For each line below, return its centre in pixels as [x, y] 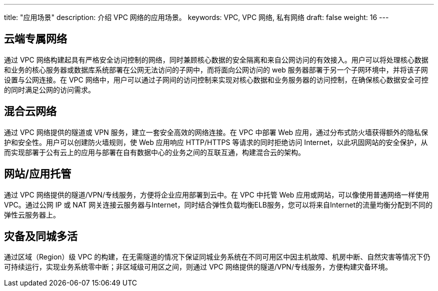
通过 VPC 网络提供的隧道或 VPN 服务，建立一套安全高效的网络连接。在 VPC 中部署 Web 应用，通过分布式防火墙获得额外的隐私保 [216, 132]
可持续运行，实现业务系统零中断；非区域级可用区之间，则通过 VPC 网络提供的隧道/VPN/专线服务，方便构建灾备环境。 [198, 267]
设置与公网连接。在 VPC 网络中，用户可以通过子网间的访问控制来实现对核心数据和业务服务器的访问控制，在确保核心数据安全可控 [216, 79]
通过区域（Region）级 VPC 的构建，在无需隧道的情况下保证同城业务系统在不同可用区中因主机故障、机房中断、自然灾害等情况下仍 [217, 257]
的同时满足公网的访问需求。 [49, 89]
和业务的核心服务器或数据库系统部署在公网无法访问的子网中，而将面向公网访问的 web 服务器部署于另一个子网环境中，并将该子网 [216, 69]
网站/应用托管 [38, 174]
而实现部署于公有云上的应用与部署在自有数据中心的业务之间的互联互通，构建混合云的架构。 [154, 152]
